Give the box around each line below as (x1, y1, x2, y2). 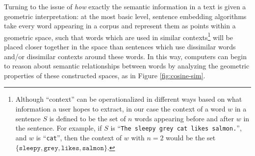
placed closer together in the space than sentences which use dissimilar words (4, 42, 236, 52)
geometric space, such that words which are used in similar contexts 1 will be (4, 30, 233, 42)
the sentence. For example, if (15, 123, 102, 133)
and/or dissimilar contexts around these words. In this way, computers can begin (4, 51, 247, 61)
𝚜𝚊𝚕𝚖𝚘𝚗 (82, 144, 104, 152)
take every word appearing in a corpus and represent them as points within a (4, 21, 236, 31)
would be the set (166, 132, 216, 142)
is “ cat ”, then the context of (36, 132, 122, 142)
